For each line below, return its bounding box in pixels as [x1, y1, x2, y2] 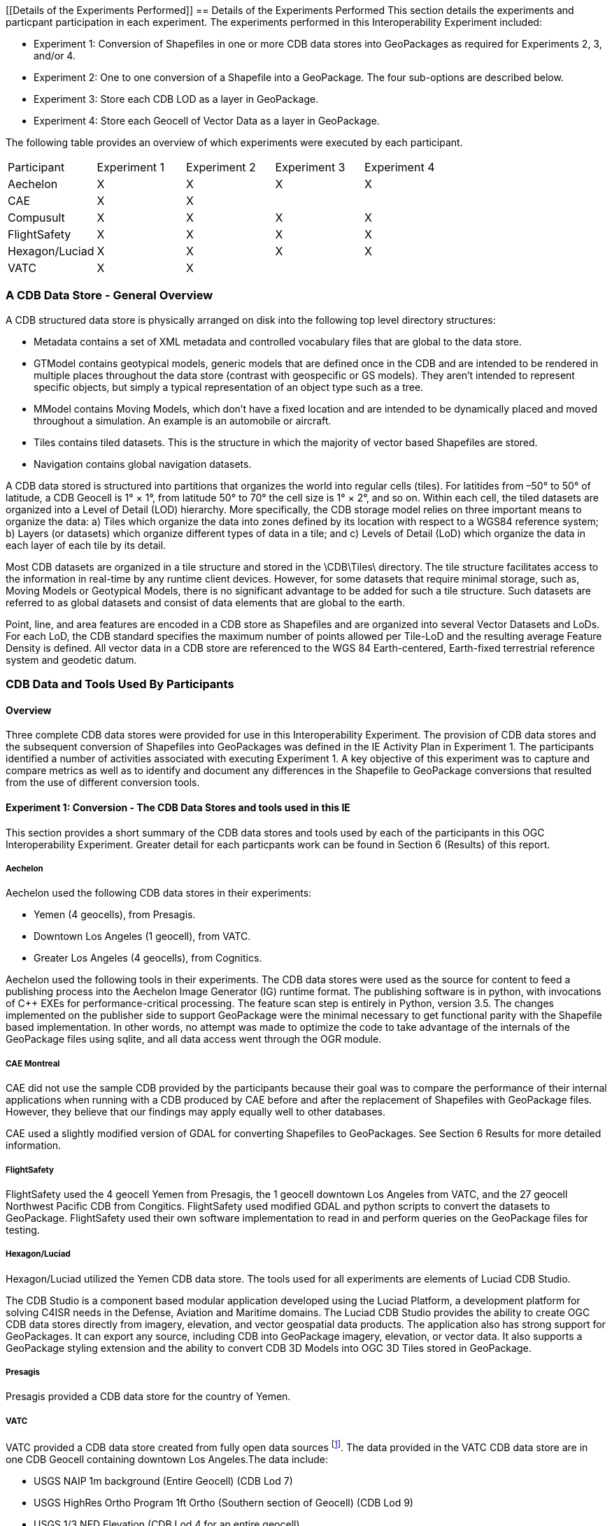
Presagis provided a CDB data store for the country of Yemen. [6, 1390, 291, 1403]
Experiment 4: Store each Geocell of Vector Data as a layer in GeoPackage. [34, 115, 380, 127]
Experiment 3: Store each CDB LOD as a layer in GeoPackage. [34, 93, 319, 105]
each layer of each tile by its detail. [6, 539, 166, 551]
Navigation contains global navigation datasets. [34, 457, 252, 470]
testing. [6, 1223, 40, 1236]
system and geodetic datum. [6, 653, 137, 666]
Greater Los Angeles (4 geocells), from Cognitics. [34, 952, 262, 964]
